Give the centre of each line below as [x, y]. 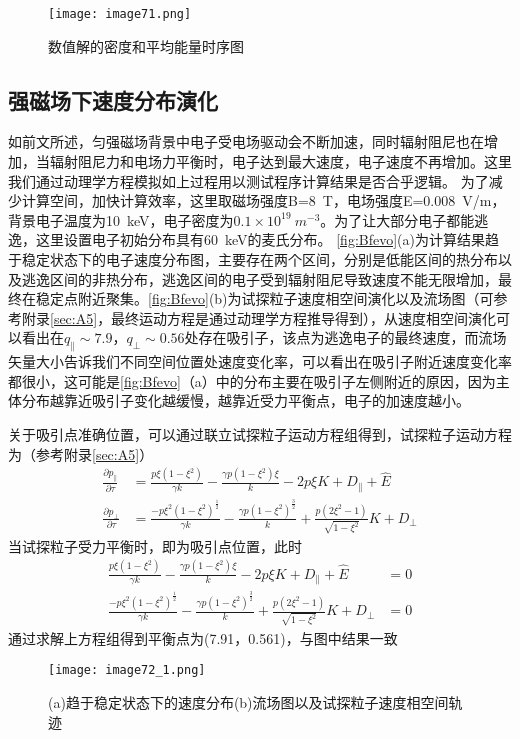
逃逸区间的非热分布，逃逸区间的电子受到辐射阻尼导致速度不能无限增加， [259, 278]
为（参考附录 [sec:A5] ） [81, 453]
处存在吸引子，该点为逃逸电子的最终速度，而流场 [345, 337]
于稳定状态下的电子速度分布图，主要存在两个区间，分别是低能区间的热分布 [253, 259]
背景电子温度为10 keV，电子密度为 [121, 219]
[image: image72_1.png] [127, 670]
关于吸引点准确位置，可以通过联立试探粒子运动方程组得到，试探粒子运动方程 [260, 433]
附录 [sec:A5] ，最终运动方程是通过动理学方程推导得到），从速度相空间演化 [259, 317]
